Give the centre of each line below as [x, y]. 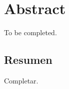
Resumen [28, 60]
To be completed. [30, 32]
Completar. [21, 80]
